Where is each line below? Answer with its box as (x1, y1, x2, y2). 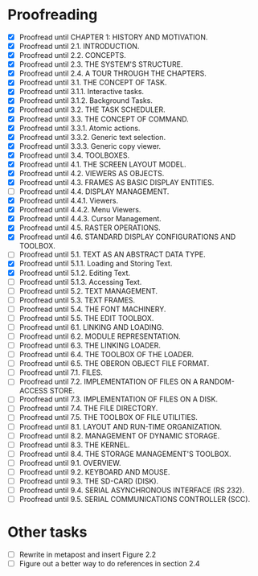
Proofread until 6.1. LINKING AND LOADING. (18, 322, 164, 331)
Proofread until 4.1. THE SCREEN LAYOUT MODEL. (18, 159, 186, 169)
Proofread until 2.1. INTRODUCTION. (18, 42, 140, 51)
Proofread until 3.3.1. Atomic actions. (18, 123, 141, 133)
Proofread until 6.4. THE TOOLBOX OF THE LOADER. (18, 350, 195, 360)
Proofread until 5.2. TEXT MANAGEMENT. (18, 286, 158, 295)
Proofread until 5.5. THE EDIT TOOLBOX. (18, 313, 154, 323)
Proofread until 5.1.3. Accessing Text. (18, 277, 142, 286)
